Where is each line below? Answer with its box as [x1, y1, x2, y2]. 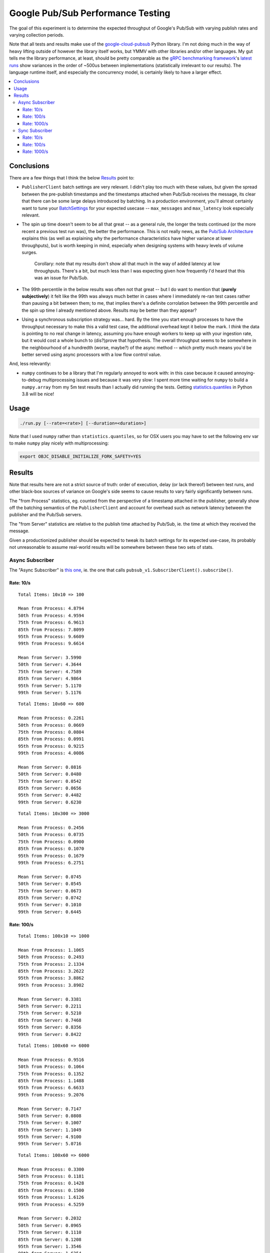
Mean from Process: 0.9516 [18, 1057, 84, 1063]
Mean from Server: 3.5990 [18, 655, 82, 661]
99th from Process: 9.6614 [18, 641, 84, 647]
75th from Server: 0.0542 [18, 778, 82, 784]
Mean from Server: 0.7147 [18, 1106, 82, 1112]
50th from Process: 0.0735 [18, 832, 84, 838]
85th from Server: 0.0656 [18, 785, 82, 791]
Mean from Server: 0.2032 [18, 1215, 82, 1221]
